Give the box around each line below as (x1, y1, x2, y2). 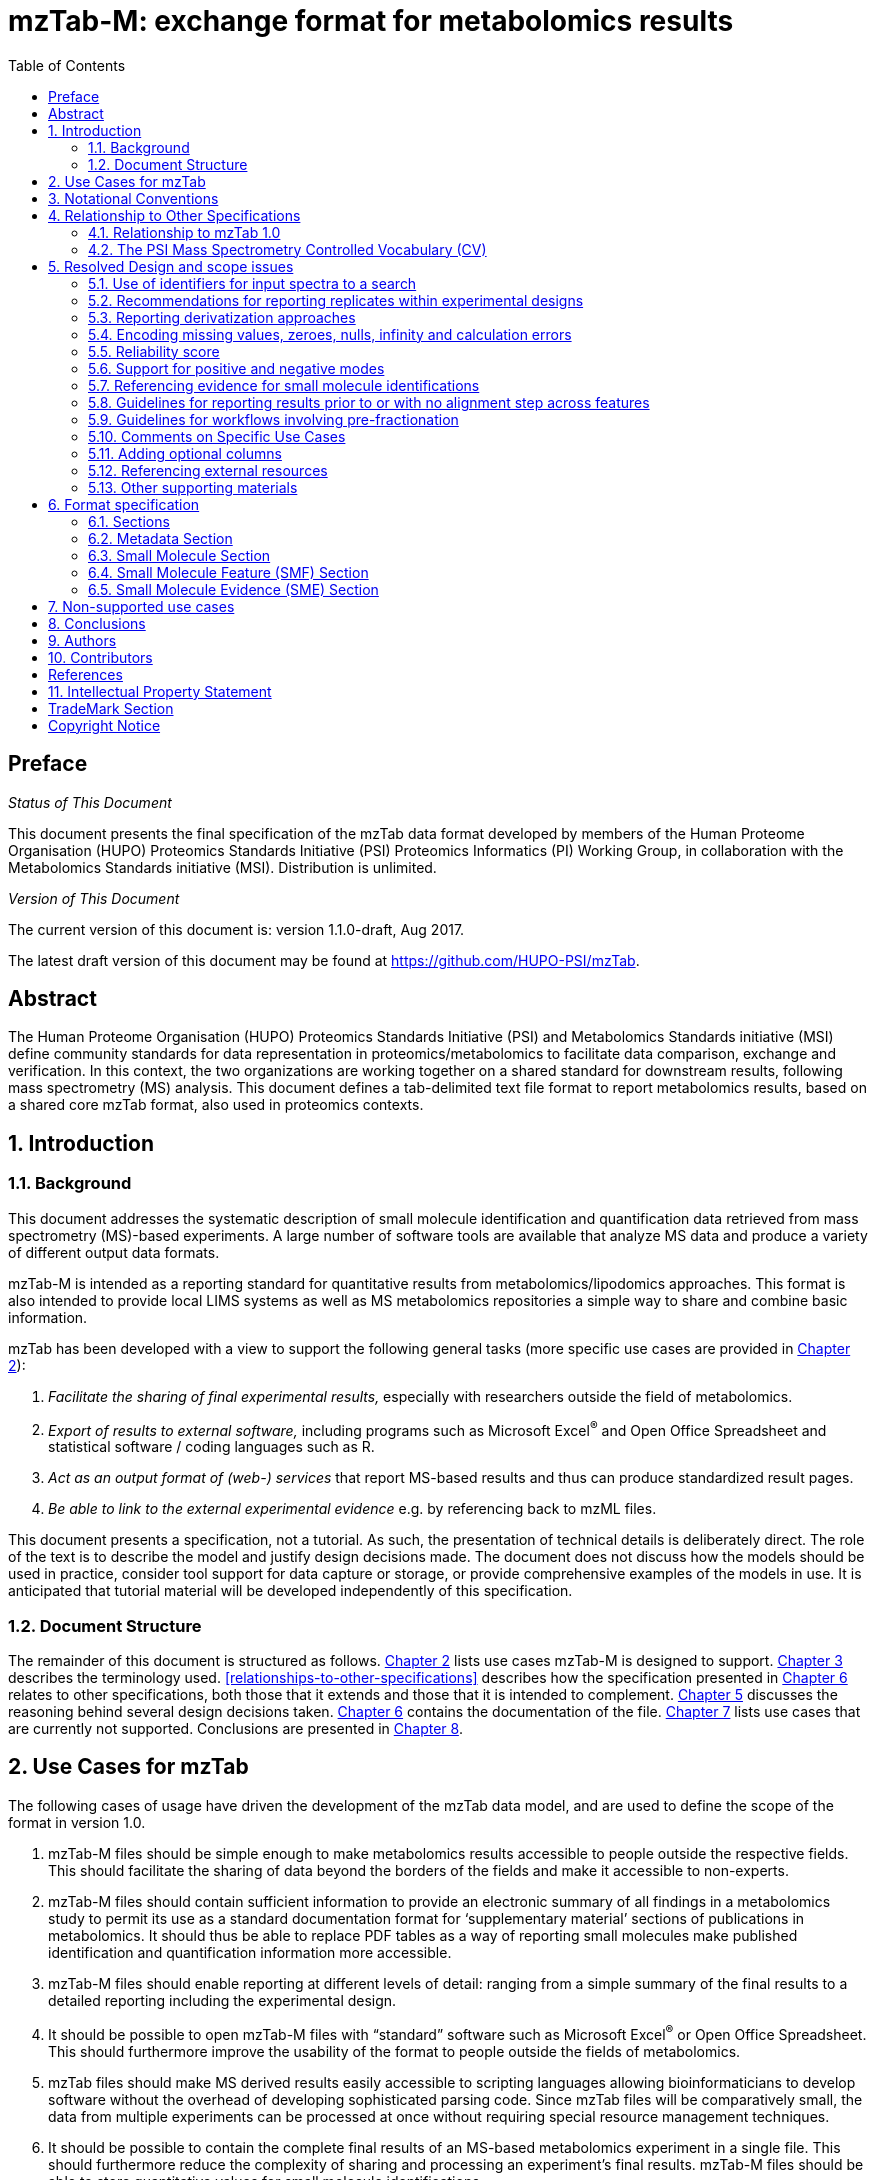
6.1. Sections (88, 512, 170, 530)
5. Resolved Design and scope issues (48, 257, 294, 275)
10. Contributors (48, 648, 153, 666)
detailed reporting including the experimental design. (48, 1991, 397, 2009)
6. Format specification (48, 495, 200, 513)
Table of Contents (8, 56, 126, 74)
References (48, 665, 123, 683)
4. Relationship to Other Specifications (48, 206, 301, 224)
